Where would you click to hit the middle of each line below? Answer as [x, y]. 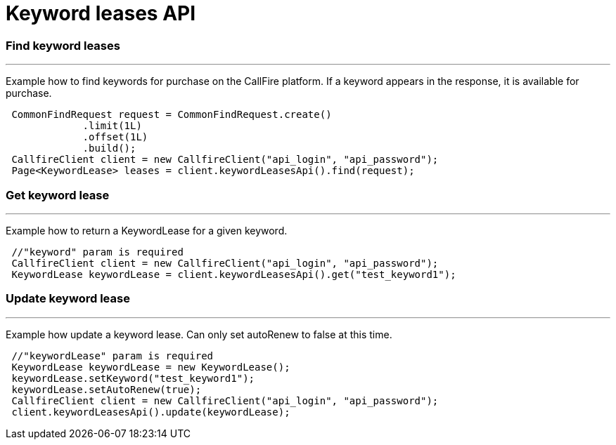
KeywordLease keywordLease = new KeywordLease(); [151, 367]
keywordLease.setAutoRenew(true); [107, 389]
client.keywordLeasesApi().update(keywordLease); [151, 412]
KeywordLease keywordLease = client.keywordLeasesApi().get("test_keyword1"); [234, 274]
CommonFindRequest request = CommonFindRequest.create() [172, 115]
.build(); [109, 148]
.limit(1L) [112, 126]
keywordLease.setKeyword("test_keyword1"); [133, 378]
